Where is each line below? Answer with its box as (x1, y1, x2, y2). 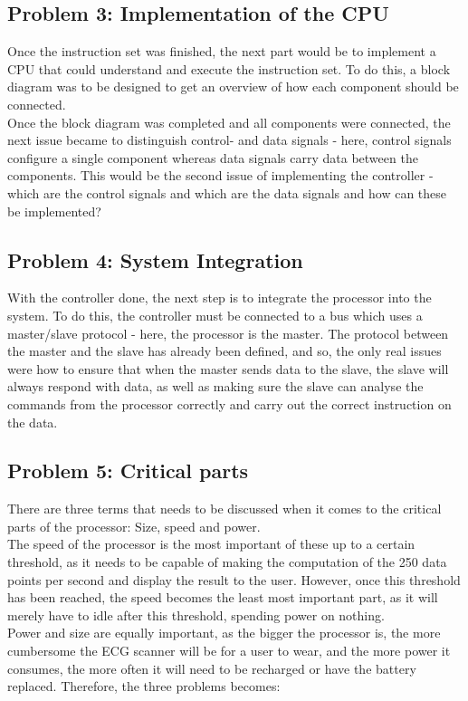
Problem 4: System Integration (7, 245, 303, 274)
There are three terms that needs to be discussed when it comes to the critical (7, 499, 442, 518)
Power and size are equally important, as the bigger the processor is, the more (7, 623, 441, 642)
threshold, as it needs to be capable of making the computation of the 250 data (7, 552, 447, 571)
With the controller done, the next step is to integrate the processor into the (7, 288, 432, 307)
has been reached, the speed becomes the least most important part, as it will (7, 588, 438, 607)
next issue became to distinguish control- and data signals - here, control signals (7, 130, 452, 149)
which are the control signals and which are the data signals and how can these (7, 183, 447, 202)
